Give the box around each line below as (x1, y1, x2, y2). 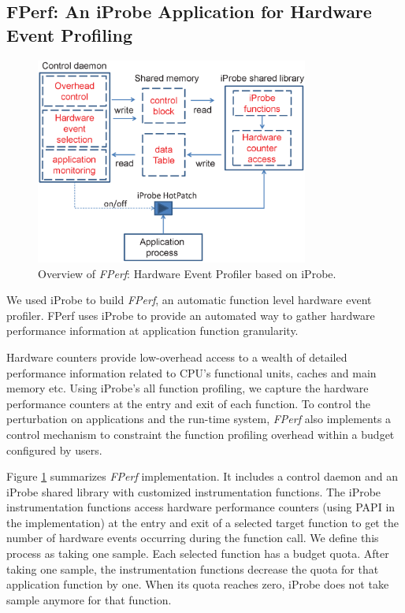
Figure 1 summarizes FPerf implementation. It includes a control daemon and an (6, 468, 399, 485)
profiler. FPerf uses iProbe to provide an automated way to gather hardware (6, 306, 375, 323)
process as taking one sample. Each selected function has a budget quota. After (6, 545, 389, 562)
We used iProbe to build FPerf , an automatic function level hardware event (6, 292, 372, 308)
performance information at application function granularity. (6, 322, 299, 339)
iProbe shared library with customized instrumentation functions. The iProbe (6, 483, 381, 500)
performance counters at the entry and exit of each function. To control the (6, 395, 370, 411)
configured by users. (6, 441, 102, 458)
